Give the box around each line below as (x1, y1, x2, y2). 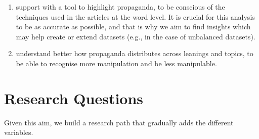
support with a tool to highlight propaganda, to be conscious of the (16, 2, 225, 12)
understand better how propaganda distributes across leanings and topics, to (16, 48, 253, 59)
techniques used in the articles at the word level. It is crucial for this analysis (16, 11, 255, 22)
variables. (4, 127, 33, 137)
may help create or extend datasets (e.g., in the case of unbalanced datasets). (16, 31, 255, 41)
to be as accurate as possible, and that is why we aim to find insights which (16, 21, 251, 32)
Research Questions (4, 87, 144, 108)
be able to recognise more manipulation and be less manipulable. (16, 58, 217, 68)
